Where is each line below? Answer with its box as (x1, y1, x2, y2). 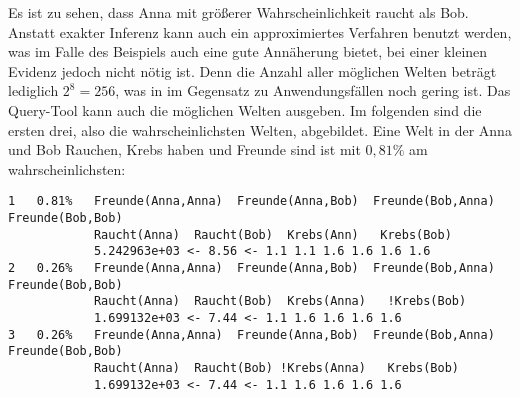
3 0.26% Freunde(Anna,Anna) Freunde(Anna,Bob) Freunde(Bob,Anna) (8, 327, 495, 342)
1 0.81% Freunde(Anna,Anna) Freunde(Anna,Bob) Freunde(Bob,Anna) (8, 194, 495, 209)
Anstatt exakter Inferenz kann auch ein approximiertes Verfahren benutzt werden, (8, 21, 512, 42)
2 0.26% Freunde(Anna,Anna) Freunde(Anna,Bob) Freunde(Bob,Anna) (8, 260, 495, 275)
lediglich (8, 80, 59, 101)
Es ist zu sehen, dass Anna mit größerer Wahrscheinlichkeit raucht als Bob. (8, 2, 469, 22)
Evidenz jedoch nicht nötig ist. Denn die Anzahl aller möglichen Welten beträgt (8, 60, 497, 81)
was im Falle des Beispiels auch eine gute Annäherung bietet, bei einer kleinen (8, 41, 488, 62)
